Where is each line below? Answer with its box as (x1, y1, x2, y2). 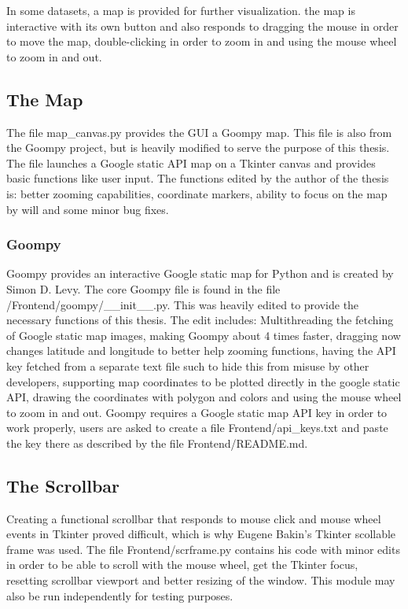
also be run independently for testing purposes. (6, 587, 233, 603)
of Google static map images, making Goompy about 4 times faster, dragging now (6, 327, 401, 343)
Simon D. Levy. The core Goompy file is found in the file (6, 280, 281, 297)
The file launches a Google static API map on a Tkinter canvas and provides (6, 154, 376, 171)
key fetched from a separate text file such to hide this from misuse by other (6, 357, 369, 374)
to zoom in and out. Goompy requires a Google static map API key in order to (6, 404, 388, 420)
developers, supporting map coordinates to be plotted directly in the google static (6, 373, 400, 389)
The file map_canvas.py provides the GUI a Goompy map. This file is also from (6, 124, 392, 140)
